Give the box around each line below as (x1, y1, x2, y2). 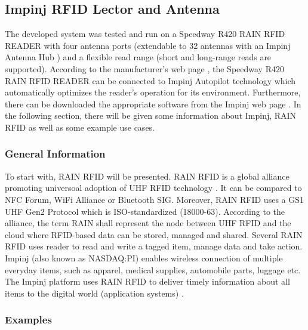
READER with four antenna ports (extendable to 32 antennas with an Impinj (5, 39, 291, 51)
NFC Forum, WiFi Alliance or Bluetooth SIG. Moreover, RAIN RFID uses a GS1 (5, 193, 304, 205)
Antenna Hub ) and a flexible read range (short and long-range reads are (5, 51, 272, 63)
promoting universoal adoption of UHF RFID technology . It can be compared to (5, 181, 302, 194)
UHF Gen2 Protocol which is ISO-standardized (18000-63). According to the (5, 205, 285, 217)
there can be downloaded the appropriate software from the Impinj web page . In (5, 97, 301, 110)
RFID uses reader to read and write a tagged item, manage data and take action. (5, 240, 303, 252)
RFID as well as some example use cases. (5, 121, 155, 133)
